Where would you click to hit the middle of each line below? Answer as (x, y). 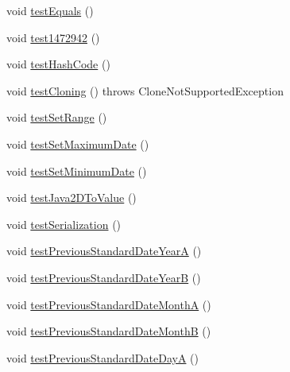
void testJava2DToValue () (72, 198)
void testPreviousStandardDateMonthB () (109, 331)
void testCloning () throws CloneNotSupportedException (145, 90)
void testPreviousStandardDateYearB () (104, 277)
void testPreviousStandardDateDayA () (102, 357)
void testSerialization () (64, 224)
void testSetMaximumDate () (78, 143)
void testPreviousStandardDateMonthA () (109, 304)
